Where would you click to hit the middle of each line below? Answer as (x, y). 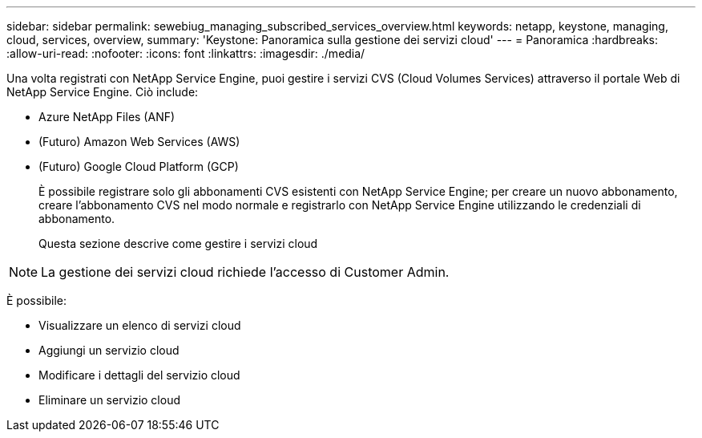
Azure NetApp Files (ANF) (107, 117)
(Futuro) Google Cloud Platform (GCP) (139, 166)
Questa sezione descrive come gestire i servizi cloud (178, 243)
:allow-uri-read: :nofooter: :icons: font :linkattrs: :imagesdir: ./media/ (186, 53)
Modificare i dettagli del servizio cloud (139, 375)
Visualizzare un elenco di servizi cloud (140, 325)
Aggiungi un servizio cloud (109, 350)
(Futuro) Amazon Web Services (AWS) (139, 142)
